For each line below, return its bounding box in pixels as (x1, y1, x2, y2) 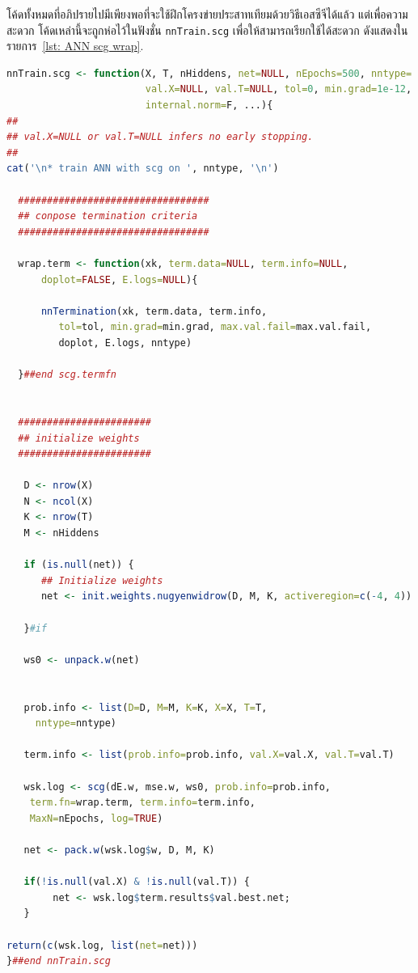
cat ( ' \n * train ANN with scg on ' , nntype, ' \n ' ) (6, 163, 279, 175)
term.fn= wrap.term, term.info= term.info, (29, 797, 255, 809)
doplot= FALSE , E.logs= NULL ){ (40, 273, 198, 286)
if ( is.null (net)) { (23, 559, 134, 571)
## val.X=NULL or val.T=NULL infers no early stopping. (6, 131, 314, 143)
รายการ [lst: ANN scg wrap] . (6, 37, 144, 54)
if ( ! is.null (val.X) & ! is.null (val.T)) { (23, 876, 250, 888)
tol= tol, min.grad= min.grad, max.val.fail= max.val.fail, (58, 321, 372, 333)
